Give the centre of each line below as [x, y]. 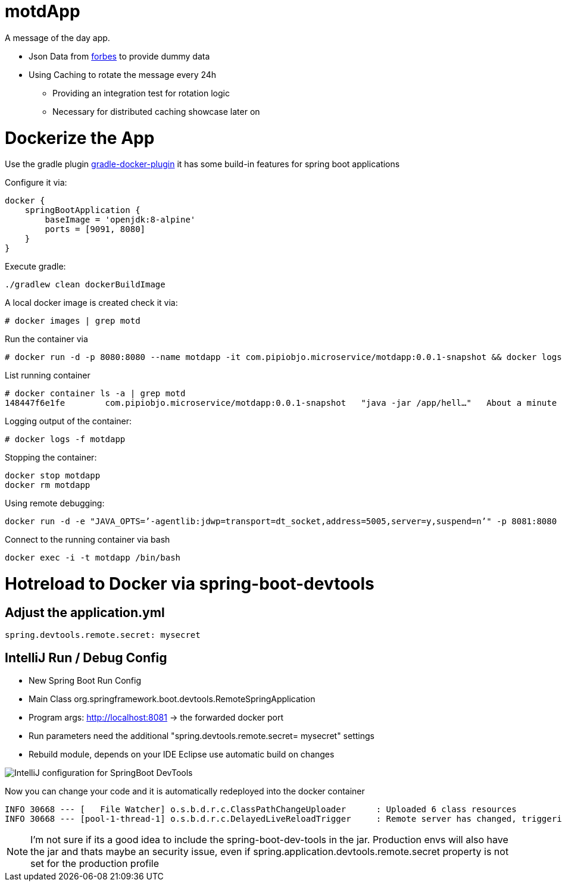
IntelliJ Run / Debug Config [86, 658]
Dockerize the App [80, 138]
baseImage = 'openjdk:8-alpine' [120, 220]
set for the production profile [95, 864]
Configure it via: [36, 183]
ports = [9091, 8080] [95, 229]
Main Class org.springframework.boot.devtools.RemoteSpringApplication [172, 699]
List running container [48, 375]
